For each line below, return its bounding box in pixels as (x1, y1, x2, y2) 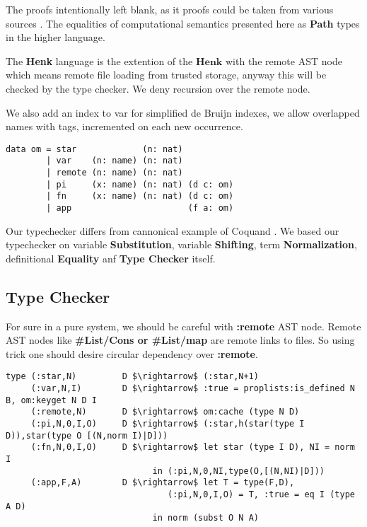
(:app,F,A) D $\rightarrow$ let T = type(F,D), (30, 477, 295, 488)
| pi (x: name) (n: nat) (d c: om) (46, 179, 234, 190)
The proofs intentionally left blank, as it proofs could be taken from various (6, 2, 334, 16)
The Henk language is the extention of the (6, 53, 193, 68)
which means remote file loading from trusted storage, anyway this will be (6, 67, 327, 82)
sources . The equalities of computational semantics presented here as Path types (6, 16, 360, 30)
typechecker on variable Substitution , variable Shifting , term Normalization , (6, 237, 357, 252)
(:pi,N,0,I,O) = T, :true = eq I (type (168, 490, 355, 500)
